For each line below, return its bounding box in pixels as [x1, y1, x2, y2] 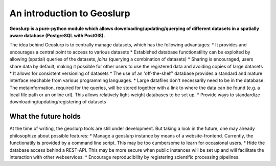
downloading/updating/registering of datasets [9, 99, 106, 105]
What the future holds [9, 112, 81, 121]
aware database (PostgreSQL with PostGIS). [9, 32, 105, 38]
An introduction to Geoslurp [9, 8, 130, 19]
